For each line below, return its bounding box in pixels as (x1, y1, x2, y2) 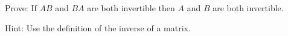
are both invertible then (87, 2, 175, 14)
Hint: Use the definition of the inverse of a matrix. (5, 21, 191, 34)
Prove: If (5, 2, 37, 14)
